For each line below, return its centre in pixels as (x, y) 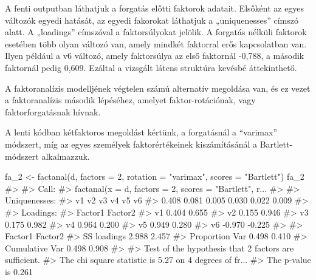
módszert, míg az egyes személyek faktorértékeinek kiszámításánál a (131, 144)
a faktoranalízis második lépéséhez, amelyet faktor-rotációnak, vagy (130, 100)
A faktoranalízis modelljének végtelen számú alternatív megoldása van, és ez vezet (158, 88)
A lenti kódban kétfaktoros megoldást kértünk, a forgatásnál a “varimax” (141, 132)
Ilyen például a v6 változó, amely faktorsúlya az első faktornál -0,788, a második (155, 56)
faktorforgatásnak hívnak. (53, 111)
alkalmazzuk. (66, 156)
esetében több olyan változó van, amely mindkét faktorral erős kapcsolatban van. (156, 43)
